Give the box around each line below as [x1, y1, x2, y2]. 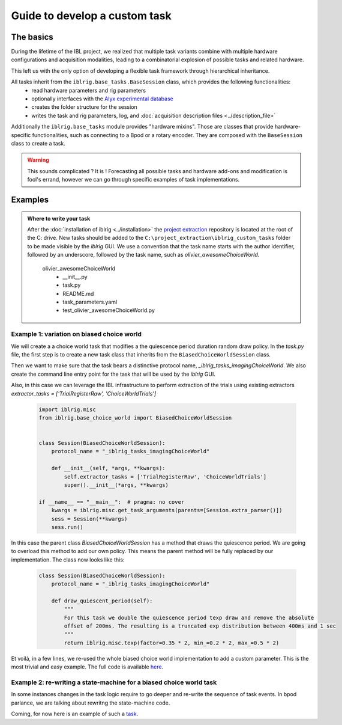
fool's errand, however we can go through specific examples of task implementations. [27, 176, 240, 183]
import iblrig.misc [38, 406, 96, 413]
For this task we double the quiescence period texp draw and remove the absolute [64, 614, 314, 621]
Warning [27, 156, 49, 164]
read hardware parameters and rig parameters [31, 87, 146, 94]
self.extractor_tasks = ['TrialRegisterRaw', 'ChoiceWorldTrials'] [64, 473, 267, 480]
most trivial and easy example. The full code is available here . [11, 663, 164, 670]
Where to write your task [27, 215, 91, 222]
